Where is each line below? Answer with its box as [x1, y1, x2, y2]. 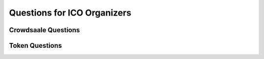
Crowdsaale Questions [9, 26, 80, 34]
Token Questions [9, 41, 62, 50]
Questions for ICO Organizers [9, 7, 132, 18]
